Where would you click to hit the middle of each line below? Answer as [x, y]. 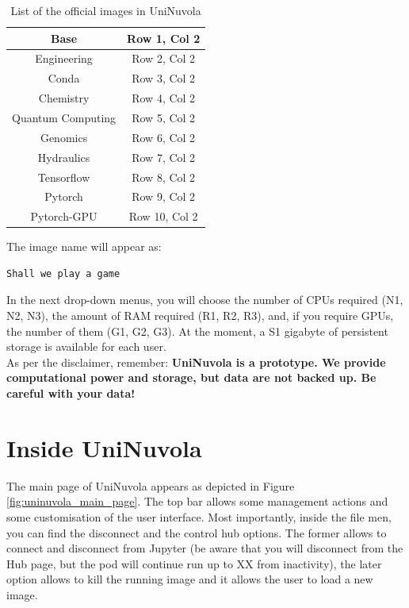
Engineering [64, 58]
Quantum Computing [64, 117]
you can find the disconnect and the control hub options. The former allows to [197, 532]
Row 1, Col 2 [164, 38]
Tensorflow [64, 177]
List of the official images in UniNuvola [106, 10]
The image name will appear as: [84, 246]
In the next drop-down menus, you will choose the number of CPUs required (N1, [205, 300]
